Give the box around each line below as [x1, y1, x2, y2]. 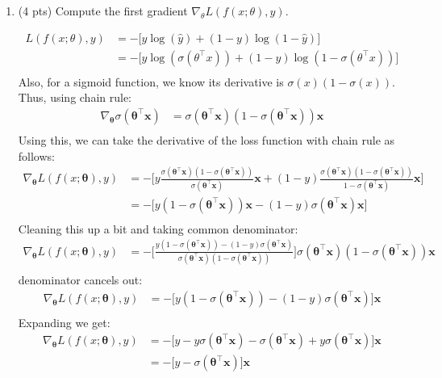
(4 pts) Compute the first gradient [18, 2, 188, 19]
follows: [18, 147, 55, 164]
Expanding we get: [18, 313, 110, 330]
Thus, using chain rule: [18, 89, 132, 106]
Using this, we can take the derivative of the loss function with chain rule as [18, 131, 395, 148]
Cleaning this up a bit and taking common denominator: [18, 220, 298, 237]
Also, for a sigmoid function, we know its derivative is [18, 73, 284, 90]
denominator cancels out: [18, 271, 143, 288]
